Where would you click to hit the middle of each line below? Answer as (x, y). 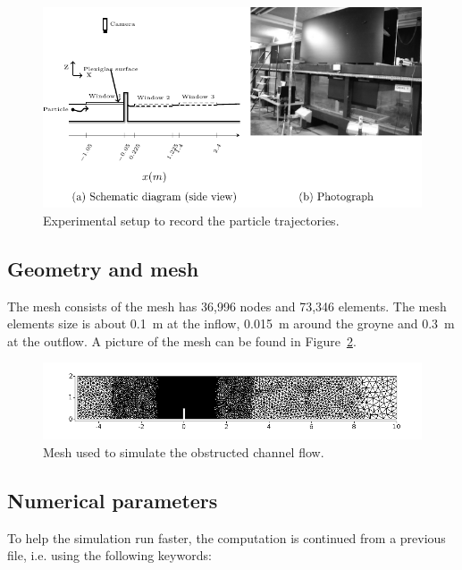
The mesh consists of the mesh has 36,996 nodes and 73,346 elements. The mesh (227, 306)
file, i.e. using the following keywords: (109, 555)
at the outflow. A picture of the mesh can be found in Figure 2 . (182, 340)
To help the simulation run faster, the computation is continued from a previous (227, 537)
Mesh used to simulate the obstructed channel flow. (184, 452)
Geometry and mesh (103, 268)
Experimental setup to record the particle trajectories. (191, 220)
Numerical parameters (113, 501)
